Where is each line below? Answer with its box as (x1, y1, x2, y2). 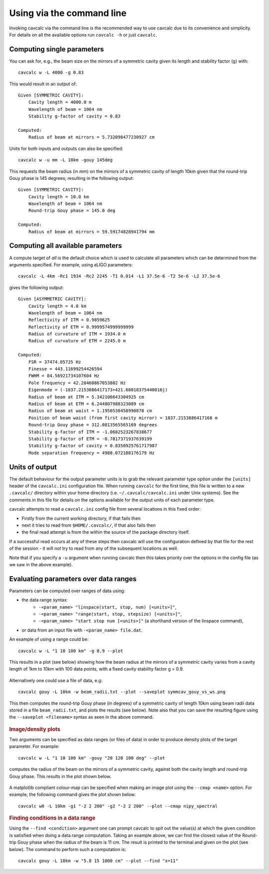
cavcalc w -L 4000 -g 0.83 (18, 70, 84, 75)
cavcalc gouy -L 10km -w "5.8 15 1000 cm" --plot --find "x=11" (18, 858, 179, 864)
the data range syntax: (21, 597, 68, 603)
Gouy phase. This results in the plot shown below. (9, 773, 112, 779)
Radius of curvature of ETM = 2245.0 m (28, 338, 126, 344)
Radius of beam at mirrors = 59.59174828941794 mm (28, 229, 155, 234)
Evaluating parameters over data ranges (9, 575, 137, 583)
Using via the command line (9, 7, 127, 18)
